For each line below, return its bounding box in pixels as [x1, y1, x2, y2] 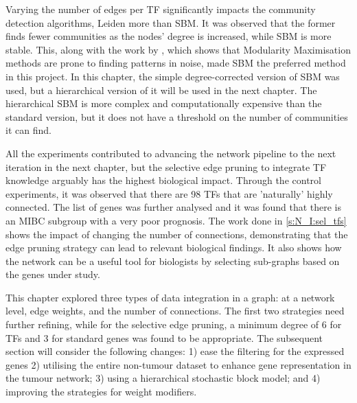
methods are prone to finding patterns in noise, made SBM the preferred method [5, 56, 346, 70]
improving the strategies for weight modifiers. [5, 384, 197, 399]
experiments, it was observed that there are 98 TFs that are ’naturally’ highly [5, 186, 333, 200]
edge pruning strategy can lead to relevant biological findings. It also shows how [5, 240, 342, 255]
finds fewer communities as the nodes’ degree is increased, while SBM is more [5, 29, 332, 43]
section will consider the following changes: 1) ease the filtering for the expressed [5, 344, 345, 358]
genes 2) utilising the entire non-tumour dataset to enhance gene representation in [5, 357, 352, 371]
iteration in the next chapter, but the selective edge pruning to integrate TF [5, 159, 327, 174]
